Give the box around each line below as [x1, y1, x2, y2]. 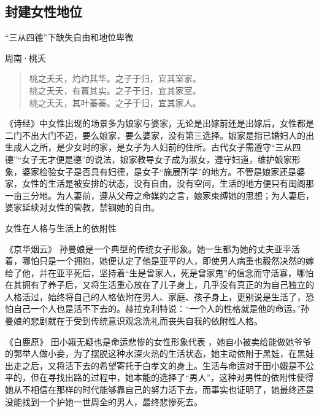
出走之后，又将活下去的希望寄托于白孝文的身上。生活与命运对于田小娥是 [5, 359, 297, 371]
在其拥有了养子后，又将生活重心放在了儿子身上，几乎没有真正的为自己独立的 [5, 278, 314, 291]
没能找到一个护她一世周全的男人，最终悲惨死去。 [5, 395, 202, 408]
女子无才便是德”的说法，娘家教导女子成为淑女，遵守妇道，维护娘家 [21, 152, 292, 165]
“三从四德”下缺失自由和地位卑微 [5, 31, 134, 44]
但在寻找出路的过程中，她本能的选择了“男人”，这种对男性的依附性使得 [30, 371, 314, 384]
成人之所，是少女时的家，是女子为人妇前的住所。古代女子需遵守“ [13, 141, 275, 154]
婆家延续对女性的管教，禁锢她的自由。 [5, 201, 159, 214]
